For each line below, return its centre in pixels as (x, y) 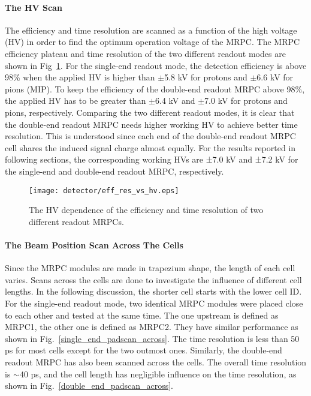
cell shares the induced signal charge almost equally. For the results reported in (150, 147)
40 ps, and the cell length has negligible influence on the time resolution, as (158, 373)
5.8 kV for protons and (206, 77)
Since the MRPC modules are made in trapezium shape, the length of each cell (150, 268)
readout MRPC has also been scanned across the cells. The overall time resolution (156, 361)
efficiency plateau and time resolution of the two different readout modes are (145, 53)
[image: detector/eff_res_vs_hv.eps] (104, 190)
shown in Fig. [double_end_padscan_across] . (89, 385)
